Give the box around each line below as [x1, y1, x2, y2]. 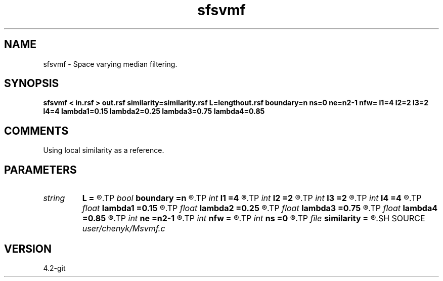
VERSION [4, 242, 52, 255]
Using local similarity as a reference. [43, 146, 164, 155]
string [43, 193, 65, 204]
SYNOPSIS [4, 77, 59, 90]
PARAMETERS [4, 163, 77, 176]
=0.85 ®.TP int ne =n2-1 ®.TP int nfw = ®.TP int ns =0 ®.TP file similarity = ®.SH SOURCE [82, 213, 425, 224]
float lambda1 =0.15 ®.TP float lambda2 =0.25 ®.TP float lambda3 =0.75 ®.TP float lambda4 [82, 203, 438, 214]
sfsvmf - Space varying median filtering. [43, 59, 178, 68]
